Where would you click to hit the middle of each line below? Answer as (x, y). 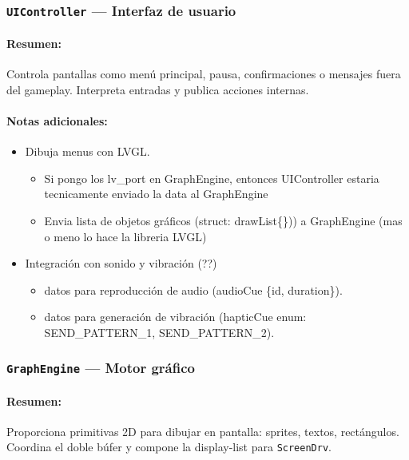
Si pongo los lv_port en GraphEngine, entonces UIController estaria (212, 178)
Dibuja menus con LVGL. (87, 151)
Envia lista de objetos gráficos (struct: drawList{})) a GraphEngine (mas (223, 220)
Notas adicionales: (57, 120)
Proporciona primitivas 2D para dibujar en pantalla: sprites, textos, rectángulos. (203, 431)
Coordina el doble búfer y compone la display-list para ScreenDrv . (169, 447)
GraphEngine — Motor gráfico (101, 368)
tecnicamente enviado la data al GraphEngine (156, 194)
